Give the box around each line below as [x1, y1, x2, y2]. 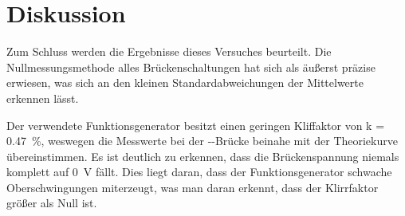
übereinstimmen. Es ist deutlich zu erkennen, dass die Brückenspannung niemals [6, 147, 399, 164]
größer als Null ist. [6, 194, 97, 211]
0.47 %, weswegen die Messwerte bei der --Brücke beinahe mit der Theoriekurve [6, 132, 398, 149]
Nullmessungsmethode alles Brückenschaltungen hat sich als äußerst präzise [6, 58, 376, 75]
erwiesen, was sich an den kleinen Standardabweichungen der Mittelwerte [6, 74, 364, 91]
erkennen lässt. [6, 89, 79, 106]
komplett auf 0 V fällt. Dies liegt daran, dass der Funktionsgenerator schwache [6, 163, 392, 180]
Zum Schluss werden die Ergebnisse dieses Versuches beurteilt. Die [6, 43, 332, 60]
